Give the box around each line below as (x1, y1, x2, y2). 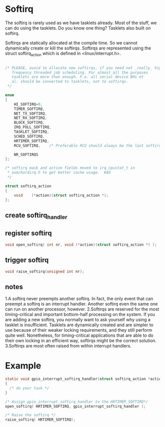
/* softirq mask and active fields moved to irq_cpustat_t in (5, 165, 135, 171)
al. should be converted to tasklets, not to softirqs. (11, 79, 129, 84)
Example (5, 360, 41, 371)
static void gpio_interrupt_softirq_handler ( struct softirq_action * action (5, 377, 164, 382)
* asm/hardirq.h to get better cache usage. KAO (7, 170, 111, 175)
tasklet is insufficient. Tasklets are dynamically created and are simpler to (5, 322, 154, 328)
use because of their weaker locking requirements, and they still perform (5, 327, 152, 333)
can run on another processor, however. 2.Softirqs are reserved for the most (5, 306, 160, 312)
